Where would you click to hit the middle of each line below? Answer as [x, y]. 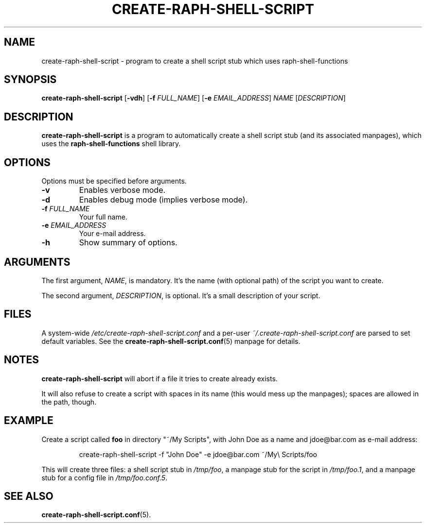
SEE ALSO [29, 496]
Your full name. [103, 217]
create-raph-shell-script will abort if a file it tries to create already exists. [160, 378]
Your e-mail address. [112, 234]
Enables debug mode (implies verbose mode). [163, 200]
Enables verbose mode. [122, 190]
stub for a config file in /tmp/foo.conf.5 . [105, 477]
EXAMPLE [29, 421]
